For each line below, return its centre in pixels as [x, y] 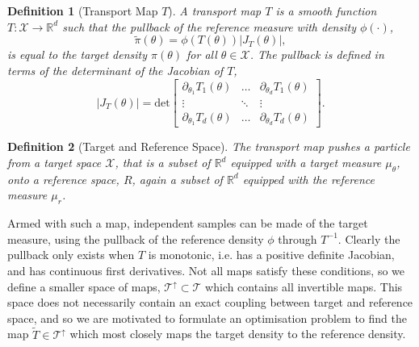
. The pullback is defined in [317, 54]
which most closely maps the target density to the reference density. [238, 334]
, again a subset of [177, 179]
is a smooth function [326, 10]
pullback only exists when [71, 255]
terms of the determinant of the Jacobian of [115, 70]
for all [202, 54]
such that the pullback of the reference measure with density [209, 26]
